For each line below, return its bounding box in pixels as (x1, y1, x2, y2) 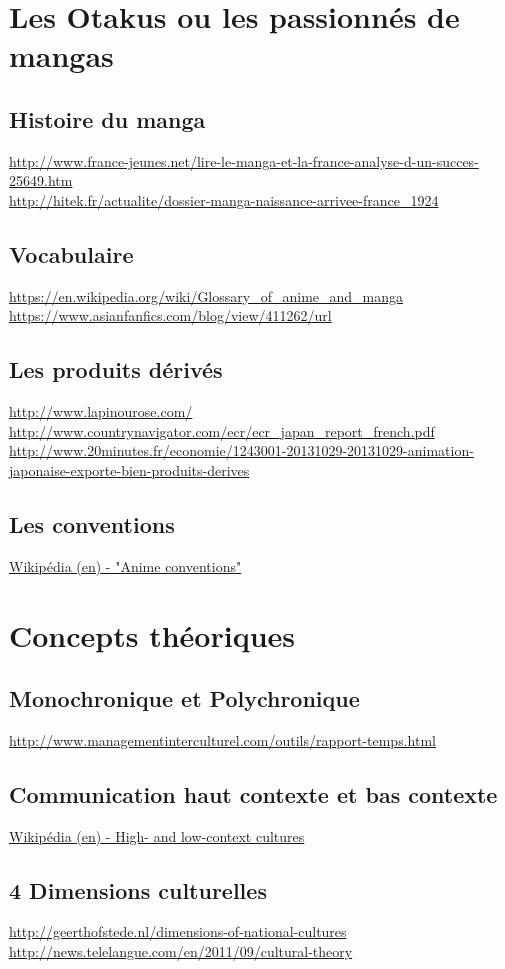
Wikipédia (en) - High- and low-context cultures (9, 825, 305, 846)
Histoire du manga (9, 103, 206, 134)
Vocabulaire (9, 238, 134, 269)
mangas (9, 35, 114, 76)
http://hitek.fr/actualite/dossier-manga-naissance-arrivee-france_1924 (9, 189, 439, 210)
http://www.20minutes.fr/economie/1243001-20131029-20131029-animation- (9, 440, 474, 461)
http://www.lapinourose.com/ (9, 401, 193, 422)
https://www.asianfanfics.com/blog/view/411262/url (9, 305, 332, 326)
